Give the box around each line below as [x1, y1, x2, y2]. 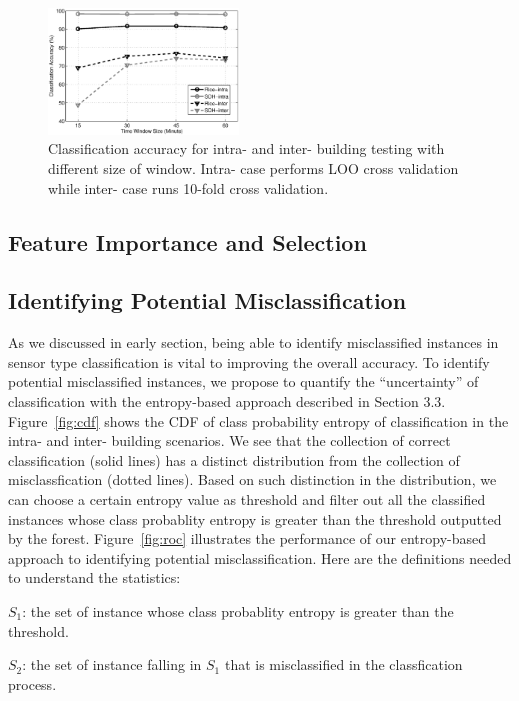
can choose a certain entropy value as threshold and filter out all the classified [8, 488, 486, 509]
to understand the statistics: [8, 567, 181, 588]
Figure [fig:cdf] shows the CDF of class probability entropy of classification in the [8, 410, 509, 431]
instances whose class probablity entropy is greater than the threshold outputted [8, 508, 502, 529]
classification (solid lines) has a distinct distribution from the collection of [8, 449, 460, 470]
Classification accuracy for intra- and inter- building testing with [48, 138, 445, 159]
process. [8, 673, 57, 694]
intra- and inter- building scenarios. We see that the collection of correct [8, 430, 451, 451]
